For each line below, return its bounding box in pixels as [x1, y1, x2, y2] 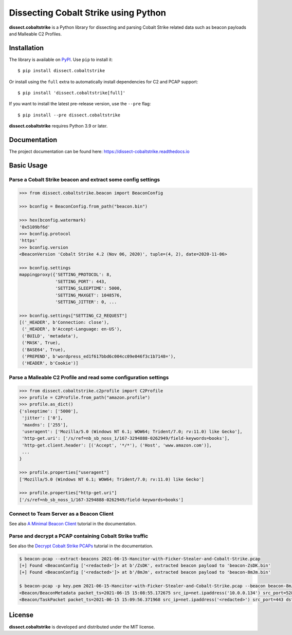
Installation [9, 44, 44, 52]
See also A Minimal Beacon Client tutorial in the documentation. [9, 521, 137, 526]
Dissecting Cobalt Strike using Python [9, 7, 166, 18]
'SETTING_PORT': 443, [55, 279, 107, 284]
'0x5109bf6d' [19, 224, 51, 230]
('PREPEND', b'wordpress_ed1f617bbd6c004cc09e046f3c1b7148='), [22, 354, 176, 359]
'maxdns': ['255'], [22, 422, 68, 428]
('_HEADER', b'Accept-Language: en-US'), [22, 326, 122, 332]
